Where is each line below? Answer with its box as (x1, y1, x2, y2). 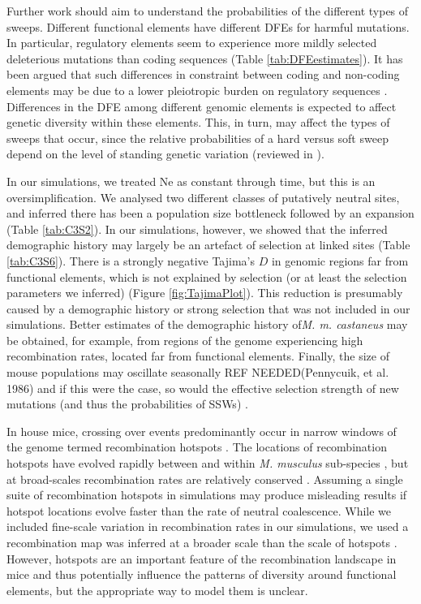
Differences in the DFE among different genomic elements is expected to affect (6, 97, 397, 114)
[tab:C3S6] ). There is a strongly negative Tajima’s (6, 252, 255, 269)
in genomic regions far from (271, 252, 409, 269)
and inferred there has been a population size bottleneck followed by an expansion (6, 205, 415, 222)
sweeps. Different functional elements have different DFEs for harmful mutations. (6, 18, 410, 35)
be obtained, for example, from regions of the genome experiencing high (6, 331, 363, 348)
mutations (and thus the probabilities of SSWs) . (6, 395, 248, 412)
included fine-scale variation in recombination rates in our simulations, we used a (6, 518, 409, 535)
